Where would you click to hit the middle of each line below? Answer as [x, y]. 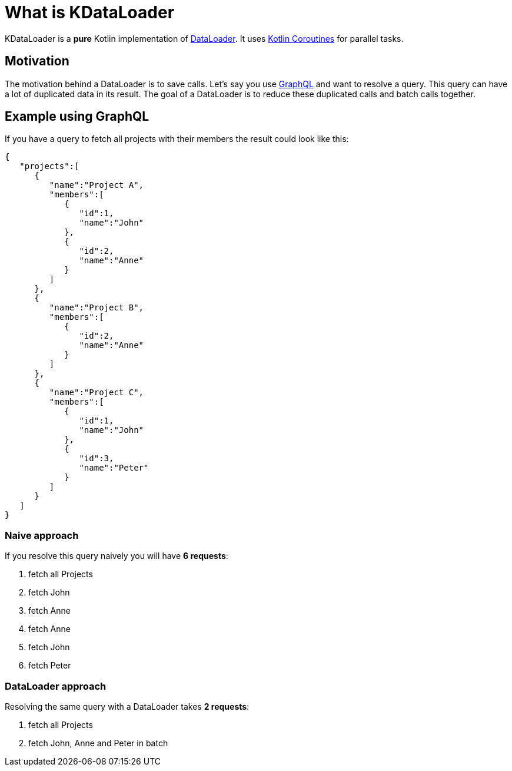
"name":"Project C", [97, 393]
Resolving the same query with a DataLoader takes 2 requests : [127, 706]
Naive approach [42, 535]
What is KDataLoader [90, 12]
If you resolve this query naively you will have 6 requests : [117, 556]
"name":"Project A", [97, 185]
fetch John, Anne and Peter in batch [98, 743]
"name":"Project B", [97, 308]
